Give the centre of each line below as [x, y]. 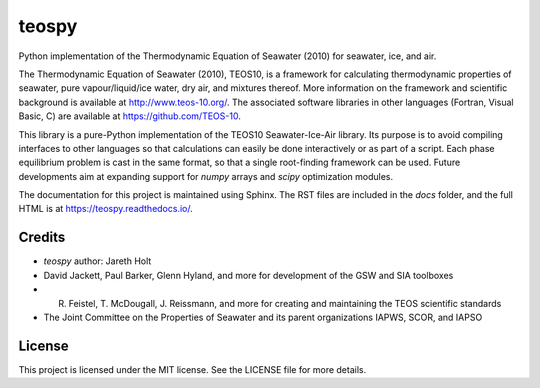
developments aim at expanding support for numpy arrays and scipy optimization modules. [206, 176]
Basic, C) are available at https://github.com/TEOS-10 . [130, 116]
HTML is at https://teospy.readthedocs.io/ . [106, 209]
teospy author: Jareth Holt [97, 261]
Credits [42, 237]
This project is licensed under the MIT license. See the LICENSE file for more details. [192, 369]
